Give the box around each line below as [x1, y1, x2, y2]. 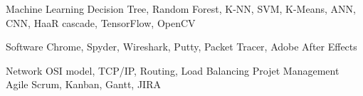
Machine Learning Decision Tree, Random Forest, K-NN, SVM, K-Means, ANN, [6, 1, 356, 16]
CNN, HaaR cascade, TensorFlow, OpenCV [6, 15, 196, 30]
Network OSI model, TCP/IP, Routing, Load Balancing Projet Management [6, 63, 340, 78]
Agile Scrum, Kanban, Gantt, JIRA [6, 77, 161, 92]
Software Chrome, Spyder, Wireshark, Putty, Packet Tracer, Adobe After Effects [6, 39, 357, 54]
